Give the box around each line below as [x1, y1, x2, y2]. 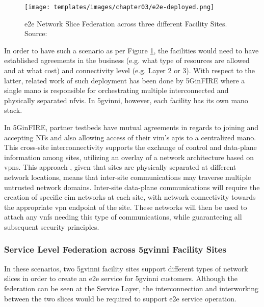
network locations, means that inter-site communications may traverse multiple [4, 171, 251, 182]
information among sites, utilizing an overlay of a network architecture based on [4, 151, 254, 162]
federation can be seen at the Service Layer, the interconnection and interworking [4, 283, 259, 293]
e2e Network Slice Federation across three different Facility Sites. [24, 18, 227, 28]
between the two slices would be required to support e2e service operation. [4, 293, 236, 303]
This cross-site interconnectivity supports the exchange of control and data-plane [4, 142, 257, 152]
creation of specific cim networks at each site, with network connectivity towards [4, 192, 256, 202]
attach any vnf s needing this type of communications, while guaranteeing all [4, 211, 242, 222]
